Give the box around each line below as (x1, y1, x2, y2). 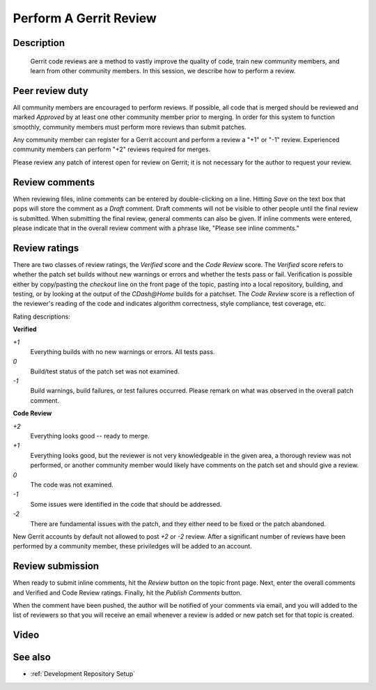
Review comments (13, 176, 95, 188)
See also (13, 652, 52, 664)
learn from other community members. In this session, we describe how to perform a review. (30, 66, 296, 75)
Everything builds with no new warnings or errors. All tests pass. (30, 347, 215, 355)
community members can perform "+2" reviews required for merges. (13, 145, 211, 153)
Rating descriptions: (13, 312, 71, 321)
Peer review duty (13, 84, 88, 97)
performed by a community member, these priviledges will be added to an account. (13, 542, 252, 551)
